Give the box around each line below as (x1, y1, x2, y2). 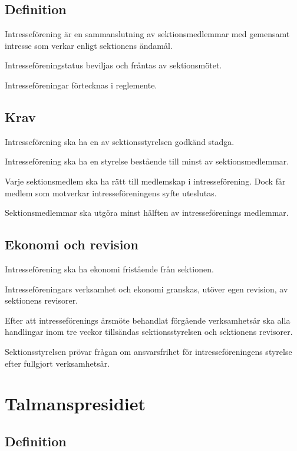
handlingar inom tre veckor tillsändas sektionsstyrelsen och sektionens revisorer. (5, 325, 293, 338)
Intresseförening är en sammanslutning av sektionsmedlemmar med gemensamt (5, 28, 290, 40)
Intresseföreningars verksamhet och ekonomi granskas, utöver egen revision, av (5, 282, 288, 295)
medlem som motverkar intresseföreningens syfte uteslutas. (5, 186, 217, 199)
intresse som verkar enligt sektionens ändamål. (5, 39, 173, 51)
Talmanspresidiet (5, 391, 146, 416)
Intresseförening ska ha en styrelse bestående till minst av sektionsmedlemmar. (5, 155, 289, 167)
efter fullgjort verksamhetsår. (5, 357, 110, 369)
